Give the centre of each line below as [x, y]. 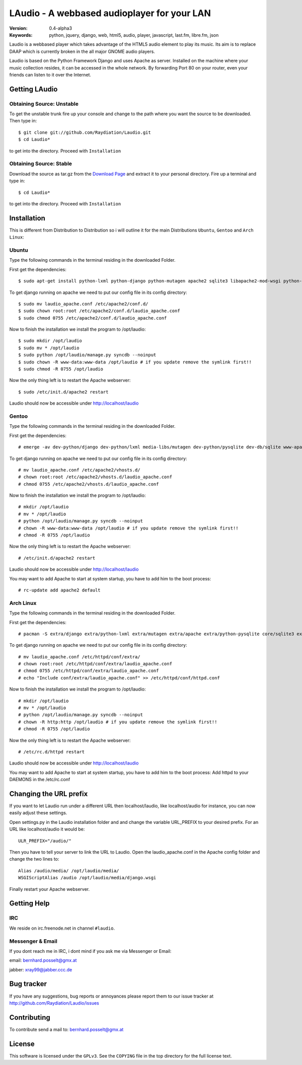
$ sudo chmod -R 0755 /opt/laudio [61, 369]
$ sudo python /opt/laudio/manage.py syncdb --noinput [87, 355]
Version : [18, 28]
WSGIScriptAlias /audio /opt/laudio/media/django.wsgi [87, 878]
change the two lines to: [34, 859]
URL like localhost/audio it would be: [47, 829]
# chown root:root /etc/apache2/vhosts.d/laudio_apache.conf [95, 477]
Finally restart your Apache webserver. [50, 889]
